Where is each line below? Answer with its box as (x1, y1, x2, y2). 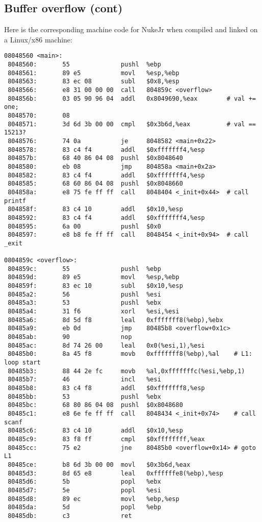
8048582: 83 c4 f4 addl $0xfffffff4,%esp (8, 171, 205, 179)
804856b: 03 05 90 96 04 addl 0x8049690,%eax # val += (8, 95, 256, 102)
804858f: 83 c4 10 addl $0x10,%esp (8, 206, 183, 213)
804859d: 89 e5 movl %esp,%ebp (8, 274, 179, 281)
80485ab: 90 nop (8, 333, 132, 341)
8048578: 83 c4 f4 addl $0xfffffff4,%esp (8, 146, 205, 153)
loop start (4, 359, 41, 367)
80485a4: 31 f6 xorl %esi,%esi (8, 308, 179, 315)
